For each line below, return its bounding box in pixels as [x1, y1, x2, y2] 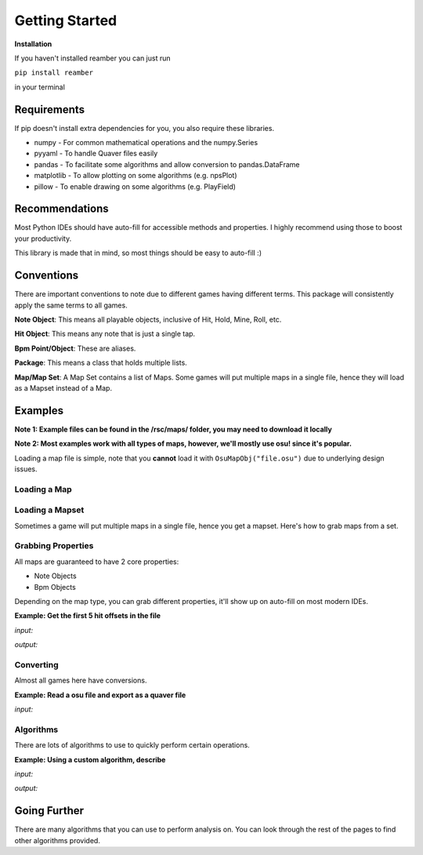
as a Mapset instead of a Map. [14, 383, 113, 392]
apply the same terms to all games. [14, 300, 128, 310]
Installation [14, 39, 52, 49]
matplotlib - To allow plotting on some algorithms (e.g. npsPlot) [34, 171, 238, 180]
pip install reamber [14, 68, 94, 78]
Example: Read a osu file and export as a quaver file [14, 690, 186, 700]
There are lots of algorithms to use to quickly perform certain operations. [14, 740, 250, 750]
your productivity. [14, 234, 72, 243]
